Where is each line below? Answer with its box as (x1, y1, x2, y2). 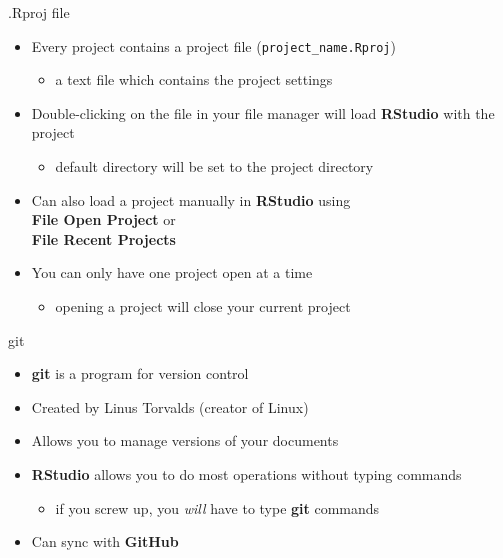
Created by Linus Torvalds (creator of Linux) (31, 396, 309, 417)
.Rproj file (8, 2, 70, 22)
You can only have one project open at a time (31, 262, 313, 283)
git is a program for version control (31, 363, 249, 384)
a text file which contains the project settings (55, 69, 333, 90)
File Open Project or (31, 209, 176, 230)
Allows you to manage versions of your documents (31, 430, 339, 451)
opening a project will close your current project (55, 296, 351, 316)
